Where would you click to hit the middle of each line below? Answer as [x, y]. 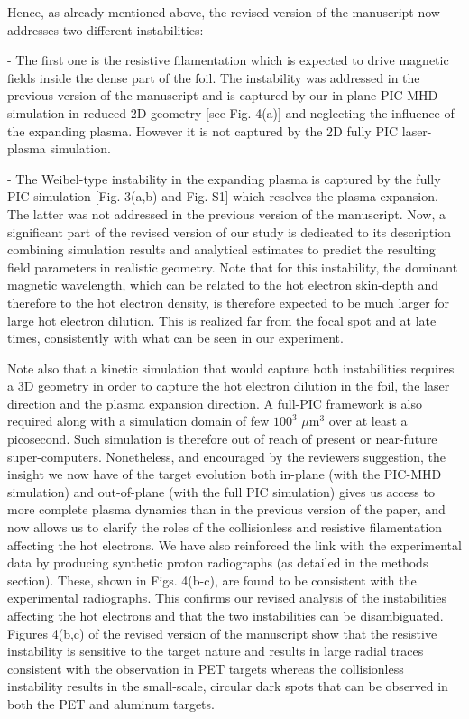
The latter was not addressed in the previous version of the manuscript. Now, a [226, 213]
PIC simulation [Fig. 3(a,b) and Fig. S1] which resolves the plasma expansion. [223, 196]
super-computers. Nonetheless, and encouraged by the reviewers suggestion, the [227, 456]
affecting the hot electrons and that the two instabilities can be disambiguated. [225, 615]
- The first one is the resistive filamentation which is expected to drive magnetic [228, 60]
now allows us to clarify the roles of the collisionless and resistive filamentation [225, 527]
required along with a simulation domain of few [138, 421]
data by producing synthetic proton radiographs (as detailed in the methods [218, 562]
